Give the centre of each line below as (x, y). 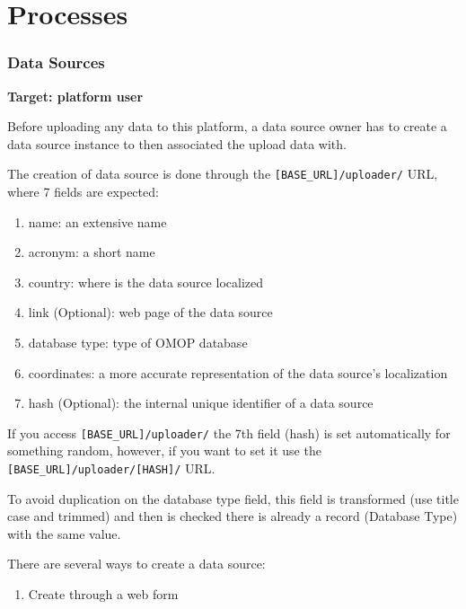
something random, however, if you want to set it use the (164, 450)
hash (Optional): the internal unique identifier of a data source (201, 403)
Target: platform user (75, 96)
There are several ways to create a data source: (136, 564)
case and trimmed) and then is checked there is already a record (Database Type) (233, 516)
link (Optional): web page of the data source (150, 312)
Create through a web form (103, 594)
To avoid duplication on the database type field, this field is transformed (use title (233, 498)
